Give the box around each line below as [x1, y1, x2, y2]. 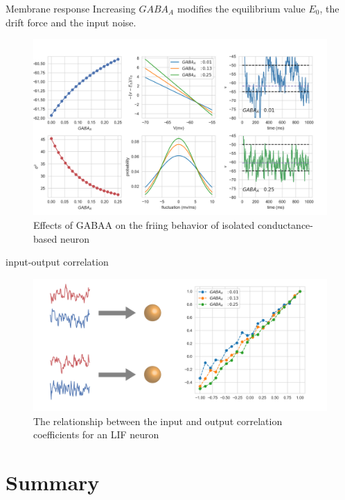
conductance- [257, 218, 313, 232]
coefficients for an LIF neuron [33, 427, 159, 442]
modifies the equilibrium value [177, 1, 306, 15]
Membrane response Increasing [6, 1, 136, 15]
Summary [6, 468, 100, 497]
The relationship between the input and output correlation [33, 413, 283, 428]
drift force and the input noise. [6, 15, 136, 29]
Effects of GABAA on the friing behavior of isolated [33, 218, 255, 232]
